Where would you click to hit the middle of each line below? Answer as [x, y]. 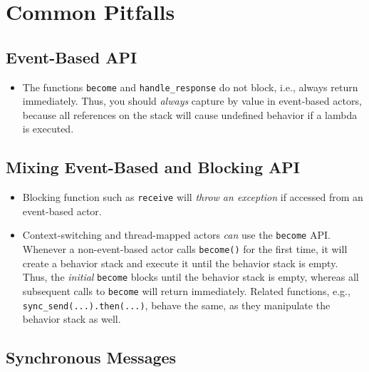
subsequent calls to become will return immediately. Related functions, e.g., [186, 291]
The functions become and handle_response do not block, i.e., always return [190, 87]
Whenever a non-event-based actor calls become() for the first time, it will [185, 249]
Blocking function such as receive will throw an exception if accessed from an [193, 197]
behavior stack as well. [72, 319]
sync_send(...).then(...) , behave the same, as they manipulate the [176, 305]
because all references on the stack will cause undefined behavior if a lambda [190, 114]
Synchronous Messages [91, 357]
